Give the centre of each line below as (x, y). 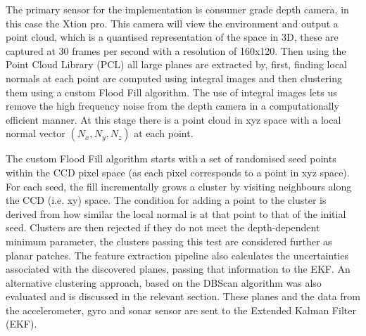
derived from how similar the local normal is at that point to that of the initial (176, 213)
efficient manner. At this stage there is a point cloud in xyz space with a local (173, 119)
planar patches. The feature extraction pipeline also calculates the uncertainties (177, 255)
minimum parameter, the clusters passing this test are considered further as (169, 241)
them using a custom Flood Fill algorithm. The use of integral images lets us (171, 92)
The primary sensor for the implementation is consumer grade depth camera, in (177, 9)
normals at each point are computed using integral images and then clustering (174, 78)
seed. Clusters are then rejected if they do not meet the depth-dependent (163, 227)
